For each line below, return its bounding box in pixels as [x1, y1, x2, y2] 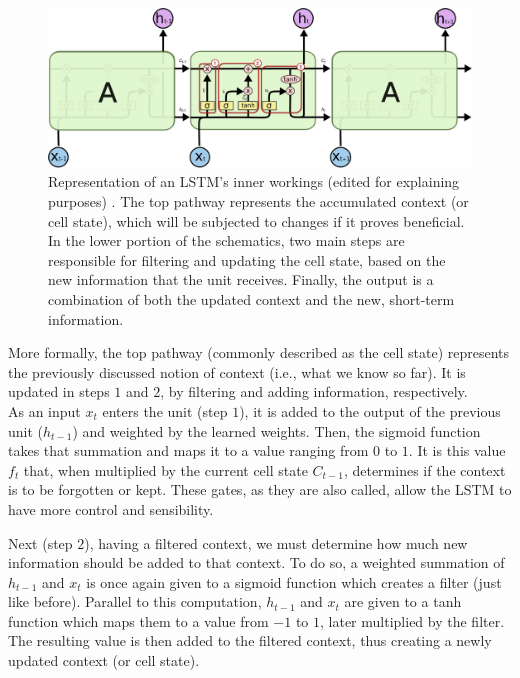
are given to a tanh [344, 591, 462, 612]
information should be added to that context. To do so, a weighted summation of [8, 552, 505, 573]
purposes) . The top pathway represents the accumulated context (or [48, 191, 469, 212]
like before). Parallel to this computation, [8, 591, 262, 612]
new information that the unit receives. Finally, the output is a [48, 269, 434, 290]
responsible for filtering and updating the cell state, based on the [48, 249, 446, 270]
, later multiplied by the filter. [320, 610, 505, 631]
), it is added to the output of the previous [239, 400, 501, 421]
